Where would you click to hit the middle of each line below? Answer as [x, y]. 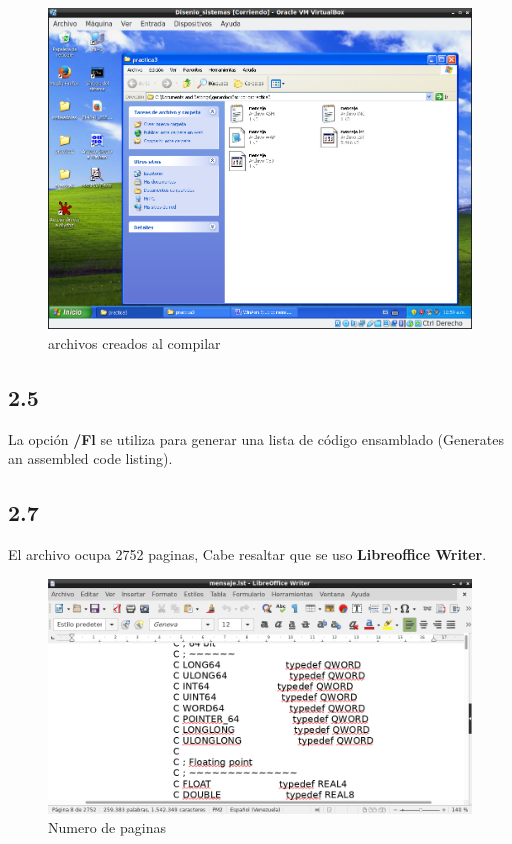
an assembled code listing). [90, 458]
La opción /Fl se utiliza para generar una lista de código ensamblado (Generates [256, 438]
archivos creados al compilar [134, 342]
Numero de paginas [107, 827]
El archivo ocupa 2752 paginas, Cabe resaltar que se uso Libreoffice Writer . [247, 554]
